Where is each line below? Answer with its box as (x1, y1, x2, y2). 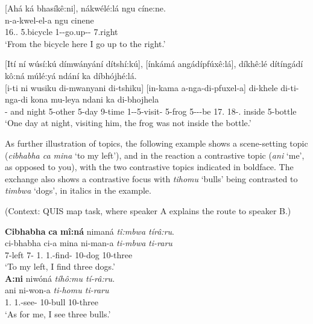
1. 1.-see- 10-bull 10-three (5, 296, 98, 308)
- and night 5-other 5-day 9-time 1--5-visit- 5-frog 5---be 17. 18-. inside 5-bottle (5, 104, 297, 117)
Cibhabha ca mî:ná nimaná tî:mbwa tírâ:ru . (5, 224, 174, 237)
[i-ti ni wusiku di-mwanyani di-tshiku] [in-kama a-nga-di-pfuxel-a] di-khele (5, 81, 278, 94)
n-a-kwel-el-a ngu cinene (5, 13, 94, 26)
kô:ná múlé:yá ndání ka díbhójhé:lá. (5, 69, 137, 81)
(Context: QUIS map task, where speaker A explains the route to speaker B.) (5, 204, 291, 217)
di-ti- (280, 81, 299, 94)
